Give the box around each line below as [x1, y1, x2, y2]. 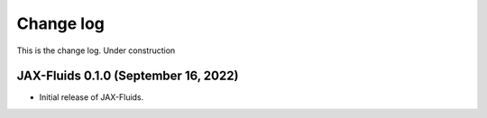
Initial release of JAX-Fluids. [39, 92, 144, 103]
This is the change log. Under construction [16, 45, 176, 56]
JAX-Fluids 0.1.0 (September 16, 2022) [16, 68, 239, 84]
